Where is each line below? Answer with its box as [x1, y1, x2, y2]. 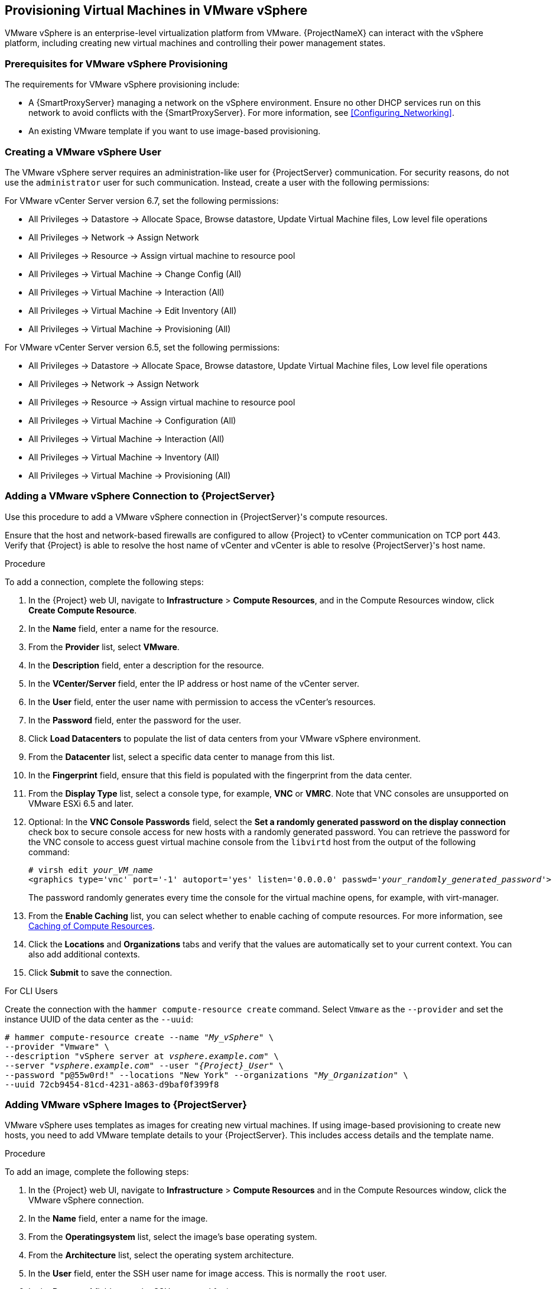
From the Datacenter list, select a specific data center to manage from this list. [28, 751, 335, 762]
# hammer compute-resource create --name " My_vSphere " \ [5, 1032, 274, 1042]
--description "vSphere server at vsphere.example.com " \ [5, 1051, 279, 1061]
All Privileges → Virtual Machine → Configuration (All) [28, 415, 236, 426]
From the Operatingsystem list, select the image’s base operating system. [28, 1232, 317, 1242]
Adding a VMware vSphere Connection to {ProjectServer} [5, 490, 275, 502]
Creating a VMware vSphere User [5, 145, 161, 158]
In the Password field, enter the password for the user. [28, 715, 242, 725]
